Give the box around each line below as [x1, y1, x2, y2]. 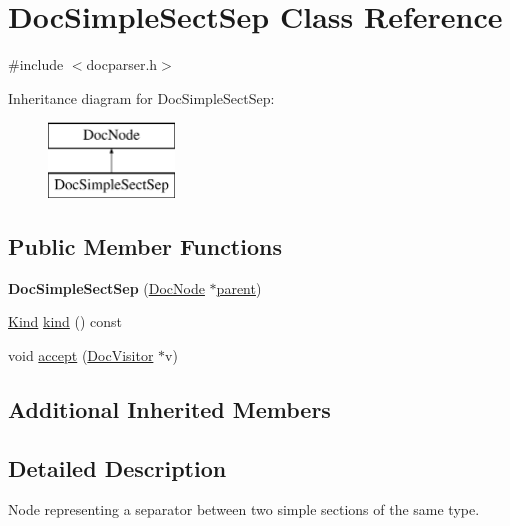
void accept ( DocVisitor [8, 344, 154, 365]
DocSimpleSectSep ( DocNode [8, 277, 205, 298]
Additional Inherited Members [8, 393, 331, 424]
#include [8, 54, 64, 75]
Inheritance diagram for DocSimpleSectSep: [8, 87, 275, 108]
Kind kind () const [8, 311, 123, 332]
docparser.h [86, 54, 158, 75]
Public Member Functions [8, 230, 282, 261]
